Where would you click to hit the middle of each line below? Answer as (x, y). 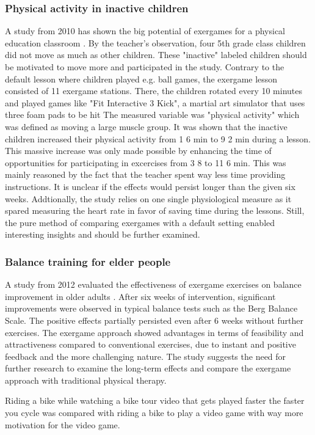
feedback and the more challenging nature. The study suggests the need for (146, 356)
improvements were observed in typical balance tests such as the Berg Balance (151, 308)
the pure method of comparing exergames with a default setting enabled (140, 222)
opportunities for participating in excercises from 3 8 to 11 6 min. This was (146, 162)
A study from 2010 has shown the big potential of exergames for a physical (145, 31)
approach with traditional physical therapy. (86, 380)
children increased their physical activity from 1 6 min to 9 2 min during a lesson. (158, 138)
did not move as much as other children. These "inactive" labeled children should (156, 55)
